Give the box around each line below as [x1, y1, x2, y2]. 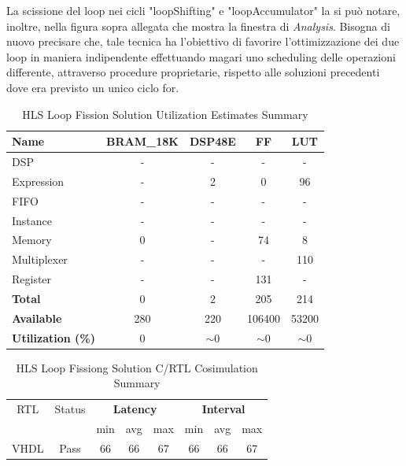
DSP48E [189, 133, 236, 150]
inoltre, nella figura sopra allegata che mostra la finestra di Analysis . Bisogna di [6, 17, 390, 34]
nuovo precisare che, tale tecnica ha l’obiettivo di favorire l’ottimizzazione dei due [6, 33, 400, 50]
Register [12, 271, 52, 287]
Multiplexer [12, 251, 68, 268]
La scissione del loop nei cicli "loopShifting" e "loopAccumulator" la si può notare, [6, 2, 400, 18]
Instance [12, 212, 53, 228]
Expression [12, 172, 65, 189]
